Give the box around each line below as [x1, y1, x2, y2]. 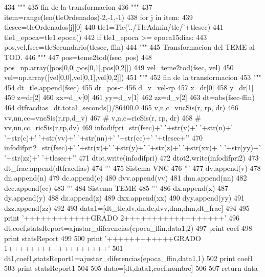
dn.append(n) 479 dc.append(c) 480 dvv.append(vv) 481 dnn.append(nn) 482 [4, 172, 247, 183]
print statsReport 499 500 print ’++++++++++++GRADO [4, 232, 201, 243]
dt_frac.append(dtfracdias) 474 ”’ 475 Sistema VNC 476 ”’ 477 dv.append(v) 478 [4, 162, 261, 173]
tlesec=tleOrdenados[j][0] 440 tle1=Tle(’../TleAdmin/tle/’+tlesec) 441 [4, 22, 224, 32]
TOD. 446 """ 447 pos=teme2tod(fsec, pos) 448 [4, 51, 152, 62]
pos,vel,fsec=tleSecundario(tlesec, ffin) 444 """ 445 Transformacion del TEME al [4, 42, 255, 52]
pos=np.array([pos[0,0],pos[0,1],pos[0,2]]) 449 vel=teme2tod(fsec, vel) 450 [4, 62, 234, 72]
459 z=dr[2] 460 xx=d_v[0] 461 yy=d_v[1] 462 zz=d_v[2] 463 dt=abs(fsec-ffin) [4, 92, 255, 103]
